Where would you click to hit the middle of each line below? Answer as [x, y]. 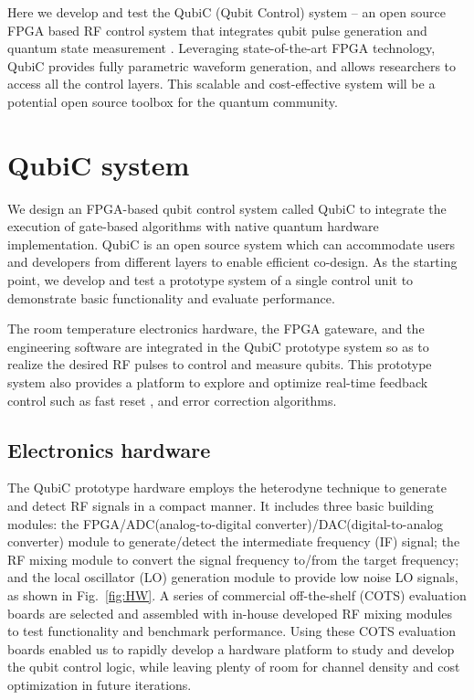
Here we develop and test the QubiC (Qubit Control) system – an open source [226, 12]
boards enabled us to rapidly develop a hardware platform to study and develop [231, 648]
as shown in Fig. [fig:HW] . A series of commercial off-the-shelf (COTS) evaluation [237, 594]
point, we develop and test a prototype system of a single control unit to [211, 280]
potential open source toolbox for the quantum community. [173, 101]
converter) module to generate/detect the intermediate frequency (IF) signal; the [234, 541]
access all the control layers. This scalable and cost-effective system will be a [221, 84]
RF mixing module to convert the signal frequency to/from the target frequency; [233, 559]
